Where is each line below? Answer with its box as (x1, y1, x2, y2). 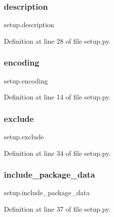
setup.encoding (4, 75, 48, 85)
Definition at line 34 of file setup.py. (4, 148, 111, 158)
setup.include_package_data (4, 187, 90, 198)
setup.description (4, 19, 54, 30)
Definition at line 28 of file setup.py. (4, 35, 111, 46)
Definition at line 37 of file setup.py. (4, 204, 111, 214)
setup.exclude (4, 132, 44, 142)
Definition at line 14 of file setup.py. (4, 92, 111, 102)
